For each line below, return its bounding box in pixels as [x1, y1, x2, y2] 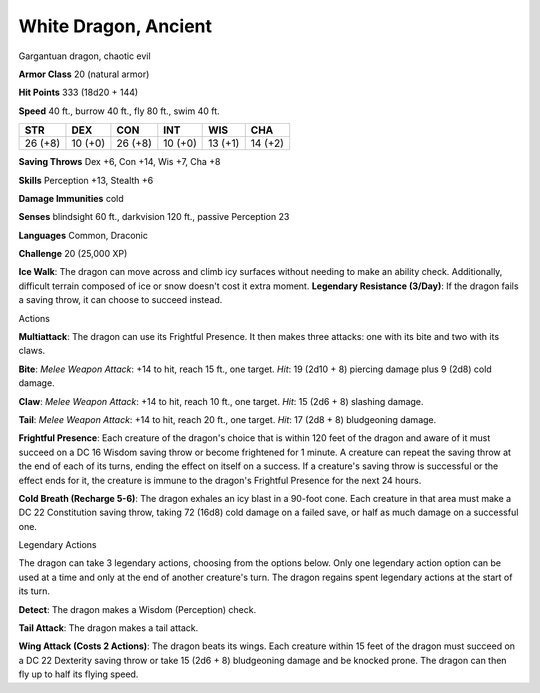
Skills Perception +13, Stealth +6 [18, 174, 154, 186]
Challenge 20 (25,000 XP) [18, 248, 128, 260]
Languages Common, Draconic [18, 229, 149, 241]
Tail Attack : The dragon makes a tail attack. [18, 622, 199, 634]
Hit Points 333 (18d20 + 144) [18, 86, 139, 99]
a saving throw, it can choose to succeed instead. [18, 294, 223, 306]
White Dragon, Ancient [18, 15, 213, 37]
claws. [18, 345, 46, 357]
